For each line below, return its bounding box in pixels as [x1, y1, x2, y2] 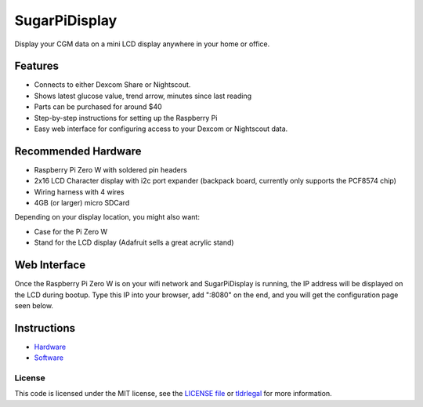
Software [34, 353, 64, 362]
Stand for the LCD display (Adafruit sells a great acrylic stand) [34, 238, 234, 247]
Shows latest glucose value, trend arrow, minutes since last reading [34, 91, 252, 100]
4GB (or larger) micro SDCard [34, 198, 130, 208]
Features [14, 60, 59, 73]
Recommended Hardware [14, 144, 142, 158]
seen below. [14, 300, 54, 310]
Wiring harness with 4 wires [34, 187, 125, 196]
